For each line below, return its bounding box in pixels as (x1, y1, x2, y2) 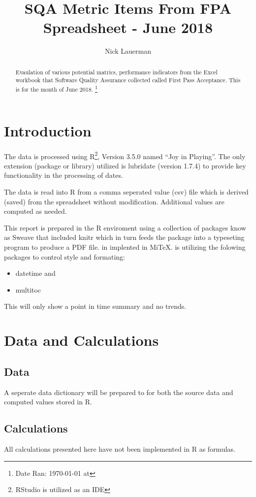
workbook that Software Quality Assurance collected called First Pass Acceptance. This (15, 76, 241, 84)
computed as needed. (4, 206, 67, 216)
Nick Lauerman (105, 46, 151, 56)
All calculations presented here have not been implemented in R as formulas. (4, 443, 235, 454)
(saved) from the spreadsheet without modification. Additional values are (4, 196, 224, 206)
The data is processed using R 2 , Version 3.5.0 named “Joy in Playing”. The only (4, 149, 246, 161)
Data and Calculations (4, 330, 159, 350)
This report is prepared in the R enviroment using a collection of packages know (4, 222, 246, 232)
